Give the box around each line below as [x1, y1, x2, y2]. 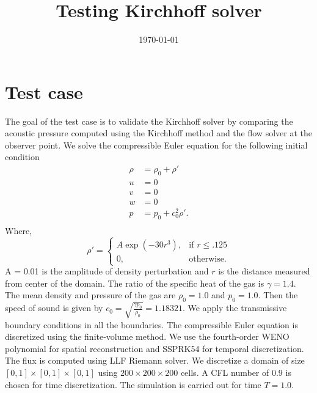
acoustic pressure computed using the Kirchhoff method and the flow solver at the [5, 127, 312, 139]
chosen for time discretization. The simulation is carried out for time [5, 378, 261, 391]
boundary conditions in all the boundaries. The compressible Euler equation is [5, 318, 298, 331]
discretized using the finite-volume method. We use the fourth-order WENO [5, 330, 290, 343]
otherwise [189, 254, 224, 263]
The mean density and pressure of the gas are [5, 288, 176, 301]
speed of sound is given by [5, 301, 103, 314]
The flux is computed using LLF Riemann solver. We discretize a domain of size [5, 354, 305, 367]
